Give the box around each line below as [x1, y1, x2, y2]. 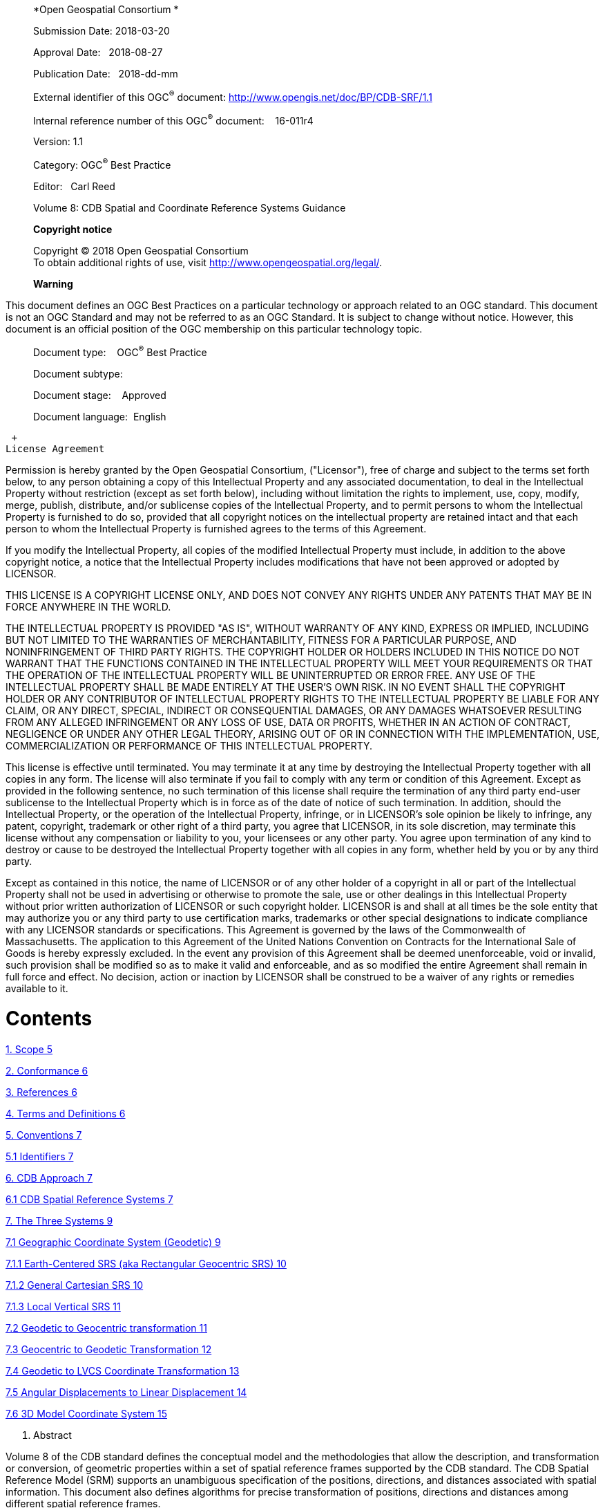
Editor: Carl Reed [33, 180, 115, 192]
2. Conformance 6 [6, 1065, 88, 1077]
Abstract [33, 1429, 72, 1442]
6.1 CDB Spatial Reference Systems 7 [6, 1193, 173, 1206]
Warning [33, 277, 73, 290]
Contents [6, 1007, 93, 1031]
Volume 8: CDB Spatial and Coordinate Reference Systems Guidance [33, 201, 346, 214]
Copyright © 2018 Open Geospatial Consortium [33, 244, 249, 257]
